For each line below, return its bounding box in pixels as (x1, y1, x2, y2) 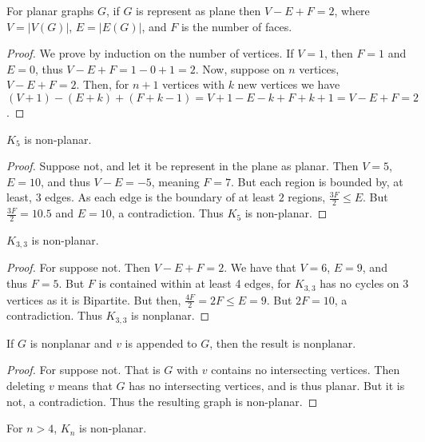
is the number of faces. (181, 18, 292, 34)
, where (334, 2, 370, 18)
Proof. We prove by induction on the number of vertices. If (6, 45, 294, 62)
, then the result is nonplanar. (209, 334, 356, 351)
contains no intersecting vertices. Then (211, 361, 400, 378)
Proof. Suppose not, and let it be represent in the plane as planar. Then (6, 157, 359, 174)
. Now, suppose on (195, 60, 285, 77)
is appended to (125, 334, 197, 351)
